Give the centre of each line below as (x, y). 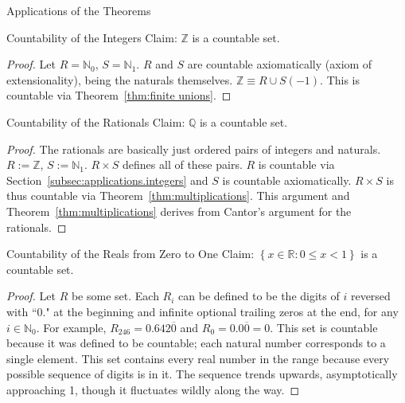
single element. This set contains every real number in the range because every (198, 358)
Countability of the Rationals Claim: (96, 121)
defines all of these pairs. (183, 164)
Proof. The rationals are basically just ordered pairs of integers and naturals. (194, 149)
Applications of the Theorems (79, 10)
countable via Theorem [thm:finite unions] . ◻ (119, 95)
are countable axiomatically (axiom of (280, 64)
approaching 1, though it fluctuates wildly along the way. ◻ (153, 389)
